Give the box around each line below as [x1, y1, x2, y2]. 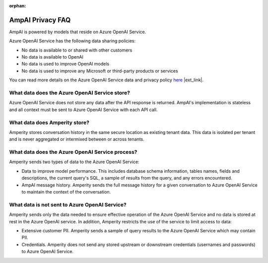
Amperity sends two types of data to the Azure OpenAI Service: [9, 159, 140, 165]
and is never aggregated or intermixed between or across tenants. [9, 136, 145, 142]
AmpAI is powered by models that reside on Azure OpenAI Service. [9, 29, 146, 35]
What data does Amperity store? [9, 119, 89, 126]
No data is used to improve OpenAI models [21, 61, 109, 67]
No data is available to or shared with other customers [21, 47, 133, 53]
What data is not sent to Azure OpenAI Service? [9, 201, 127, 208]
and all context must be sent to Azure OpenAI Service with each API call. [9, 107, 158, 113]
